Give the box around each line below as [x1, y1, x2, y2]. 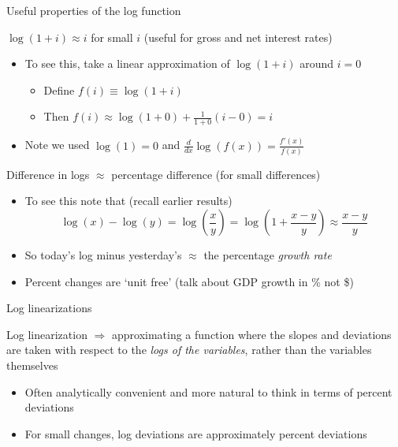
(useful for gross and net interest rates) [143, 28, 333, 45]
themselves [6, 357, 58, 374]
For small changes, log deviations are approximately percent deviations [24, 425, 367, 441]
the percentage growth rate [203, 247, 332, 263]
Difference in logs [6, 166, 90, 182]
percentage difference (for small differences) [111, 166, 321, 182]
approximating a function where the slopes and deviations [111, 326, 392, 342]
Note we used [24, 136, 90, 153]
